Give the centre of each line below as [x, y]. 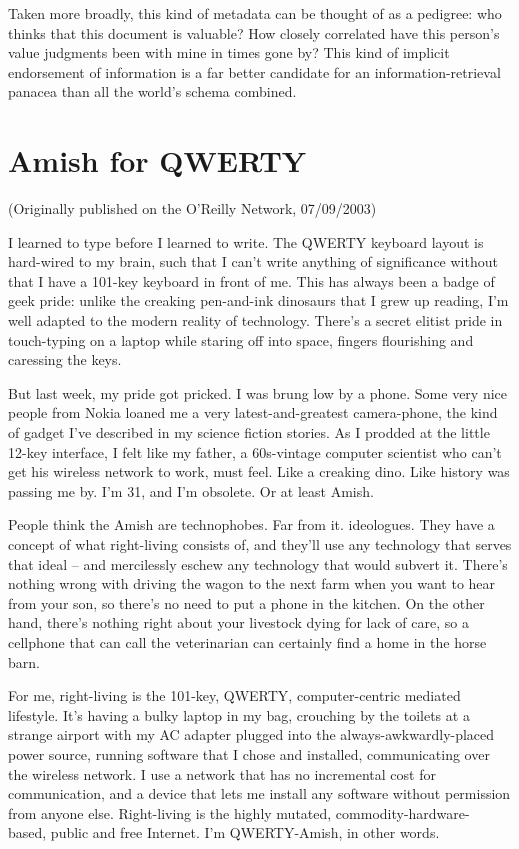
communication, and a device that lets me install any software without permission [259, 793]
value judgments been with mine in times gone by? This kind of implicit [229, 52]
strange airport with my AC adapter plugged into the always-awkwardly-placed [251, 734]
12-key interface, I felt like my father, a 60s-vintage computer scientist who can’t [255, 451]
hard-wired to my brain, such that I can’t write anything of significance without [253, 261]
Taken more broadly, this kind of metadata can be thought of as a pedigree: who [255, 13]
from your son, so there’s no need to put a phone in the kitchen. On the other [246, 602]
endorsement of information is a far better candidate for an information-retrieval [254, 71]
